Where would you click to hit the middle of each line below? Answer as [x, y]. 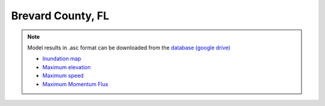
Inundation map [62, 59]
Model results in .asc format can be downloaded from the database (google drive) [129, 48]
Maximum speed [63, 76]
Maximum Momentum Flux [75, 84]
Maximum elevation [67, 67]
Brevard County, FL [60, 16]
